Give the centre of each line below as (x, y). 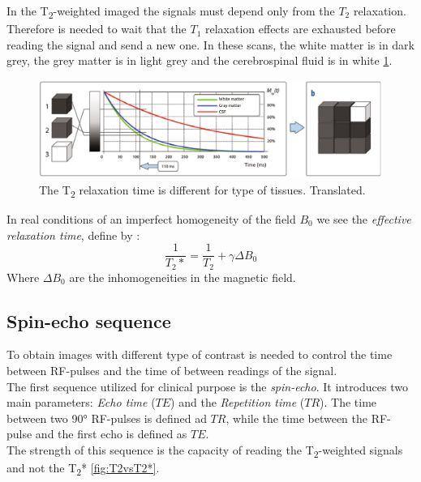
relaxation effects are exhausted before (301, 29)
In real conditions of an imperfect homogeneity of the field (151, 218)
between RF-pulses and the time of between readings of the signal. (172, 371)
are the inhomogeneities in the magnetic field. (183, 277)
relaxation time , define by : (73, 235)
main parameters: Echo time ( (81, 402)
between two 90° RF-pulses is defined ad (107, 418)
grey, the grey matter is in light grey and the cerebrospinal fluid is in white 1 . (200, 60)
